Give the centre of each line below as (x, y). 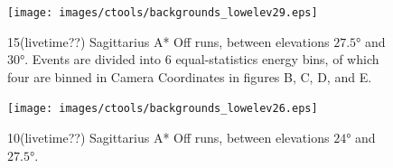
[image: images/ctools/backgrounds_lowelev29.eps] (163, 13)
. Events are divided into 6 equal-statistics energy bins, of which (202, 59)
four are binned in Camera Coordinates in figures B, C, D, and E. (190, 76)
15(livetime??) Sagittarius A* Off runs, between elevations (168, 41)
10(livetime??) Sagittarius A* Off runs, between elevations (168, 138)
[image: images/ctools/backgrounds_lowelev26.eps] (163, 109)
